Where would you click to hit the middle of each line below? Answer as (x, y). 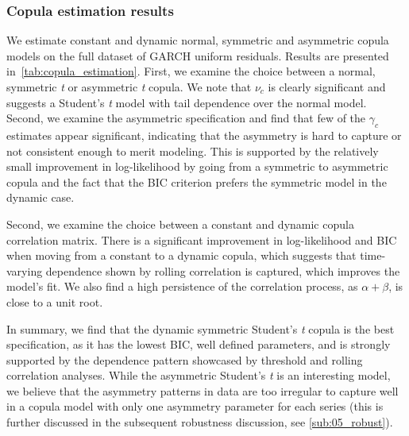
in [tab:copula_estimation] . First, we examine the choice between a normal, (191, 71)
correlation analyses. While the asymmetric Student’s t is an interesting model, (199, 375)
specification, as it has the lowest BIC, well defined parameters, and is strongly (199, 344)
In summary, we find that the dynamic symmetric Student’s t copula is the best (201, 328)
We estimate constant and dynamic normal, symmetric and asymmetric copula (198, 40)
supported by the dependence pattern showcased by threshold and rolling (185, 359)
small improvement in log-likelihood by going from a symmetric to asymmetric (197, 166)
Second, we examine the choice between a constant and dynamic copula (180, 224)
